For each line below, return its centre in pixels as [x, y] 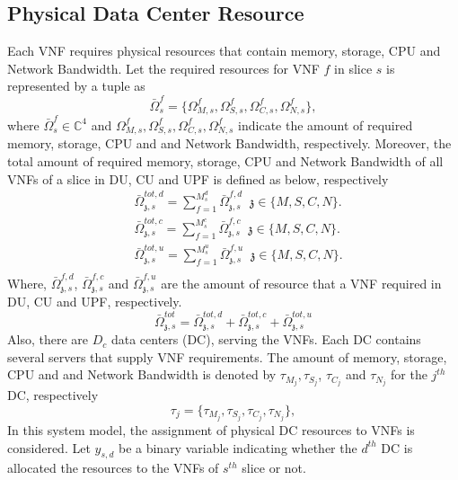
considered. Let [49, 447]
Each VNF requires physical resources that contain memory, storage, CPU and [224, 51]
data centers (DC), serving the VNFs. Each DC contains [266, 339]
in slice [353, 68]
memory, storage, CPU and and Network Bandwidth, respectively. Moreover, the [229, 143]
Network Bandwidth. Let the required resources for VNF [163, 68]
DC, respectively [53, 395]
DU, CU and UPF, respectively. [95, 302]
